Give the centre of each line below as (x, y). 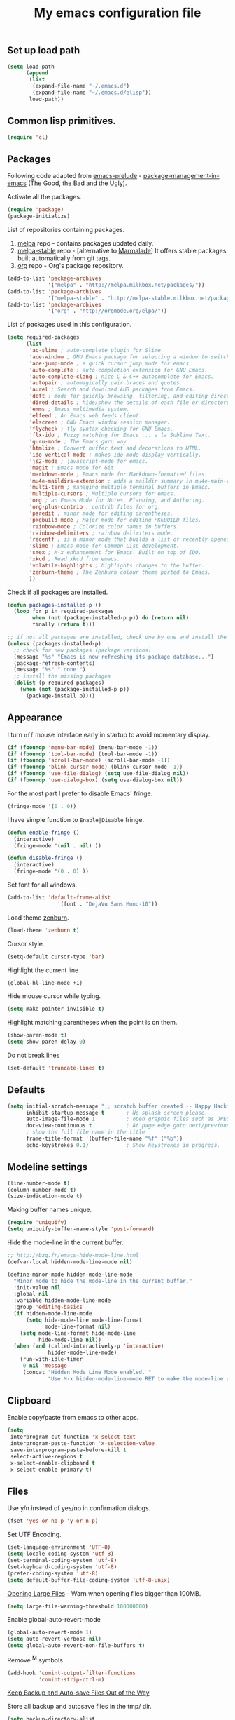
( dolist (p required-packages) (59, 683)
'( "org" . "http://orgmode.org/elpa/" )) (108, 311)
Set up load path (44, 51)
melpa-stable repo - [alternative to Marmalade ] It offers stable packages (122, 251)
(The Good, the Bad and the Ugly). (77, 183)
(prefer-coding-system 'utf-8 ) (53, 1573)
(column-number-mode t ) (42, 1190)
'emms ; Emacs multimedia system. (79, 409)
